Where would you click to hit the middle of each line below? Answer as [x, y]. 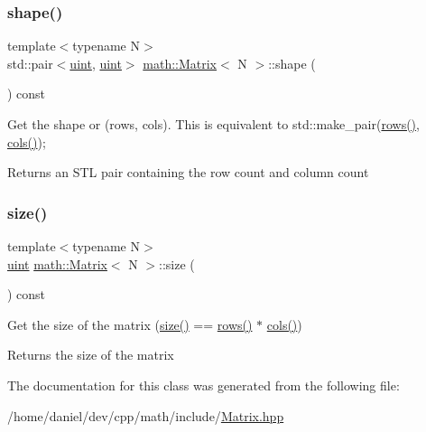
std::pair [30, 63]
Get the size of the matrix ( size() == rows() [130, 324]
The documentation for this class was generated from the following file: [204, 385]
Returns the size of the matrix [91, 355]
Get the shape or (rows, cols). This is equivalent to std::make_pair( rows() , [213, 124]
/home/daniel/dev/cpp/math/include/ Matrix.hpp [146, 415]
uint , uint [96, 63]
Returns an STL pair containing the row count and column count [188, 172]
